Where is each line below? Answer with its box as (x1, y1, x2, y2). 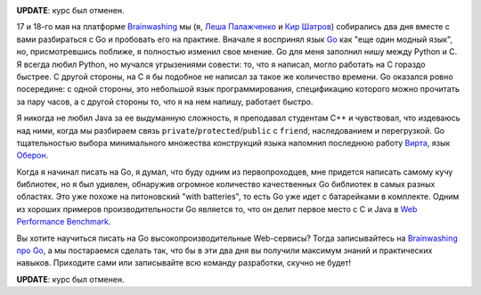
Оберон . (16, 150, 49, 160)
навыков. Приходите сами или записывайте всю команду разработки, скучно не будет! (16, 258, 352, 268)
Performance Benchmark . (16, 217, 111, 227)
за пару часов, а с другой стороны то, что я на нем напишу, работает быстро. (16, 96, 314, 107)
